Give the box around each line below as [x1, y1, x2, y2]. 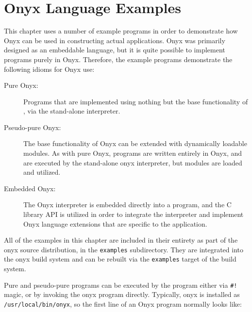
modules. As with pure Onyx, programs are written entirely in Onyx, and [23, 148, 242, 158]
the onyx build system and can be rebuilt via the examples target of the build [4, 254, 236, 264]
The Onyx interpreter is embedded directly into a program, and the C [23, 199, 232, 210]
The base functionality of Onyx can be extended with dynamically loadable [23, 138, 247, 148]
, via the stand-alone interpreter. [23, 106, 120, 116]
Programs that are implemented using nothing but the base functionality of [23, 96, 248, 106]
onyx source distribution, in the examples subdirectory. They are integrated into [4, 244, 243, 254]
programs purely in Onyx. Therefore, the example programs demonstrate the [4, 54, 233, 64]
